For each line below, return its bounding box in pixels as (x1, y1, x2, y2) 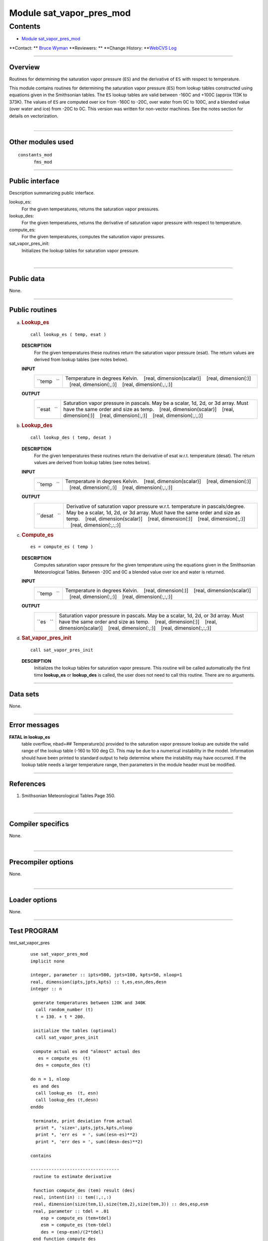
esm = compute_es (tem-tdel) (40, 1222, 112, 1228)
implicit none (30, 958, 65, 964)
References (9, 779, 46, 788)
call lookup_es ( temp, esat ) (30, 332, 107, 337)
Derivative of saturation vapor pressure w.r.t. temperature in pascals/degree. (66, 503, 245, 510)
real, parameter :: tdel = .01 (33, 1208, 109, 1214)
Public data (9, 275, 45, 283)
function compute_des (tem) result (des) (33, 1187, 135, 1193)
